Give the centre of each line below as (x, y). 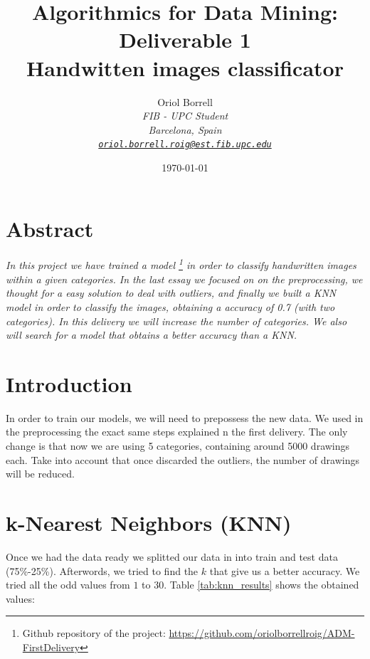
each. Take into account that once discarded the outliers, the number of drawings (183, 459)
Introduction (69, 383)
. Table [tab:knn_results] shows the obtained (261, 585)
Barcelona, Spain (185, 129)
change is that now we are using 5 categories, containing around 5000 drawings (178, 446)
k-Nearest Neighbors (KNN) (149, 522)
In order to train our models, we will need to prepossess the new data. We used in (185, 417)
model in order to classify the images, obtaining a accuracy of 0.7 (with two (170, 306)
